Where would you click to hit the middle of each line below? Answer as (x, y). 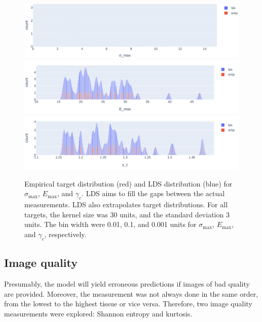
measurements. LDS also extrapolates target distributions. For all (126, 204)
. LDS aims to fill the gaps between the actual (153, 193)
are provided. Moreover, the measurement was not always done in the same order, (131, 293)
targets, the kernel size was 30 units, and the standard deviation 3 (127, 214)
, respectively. (65, 234)
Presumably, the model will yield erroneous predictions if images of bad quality (127, 283)
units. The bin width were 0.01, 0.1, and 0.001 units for (110, 224)
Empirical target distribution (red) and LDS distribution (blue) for (128, 183)
